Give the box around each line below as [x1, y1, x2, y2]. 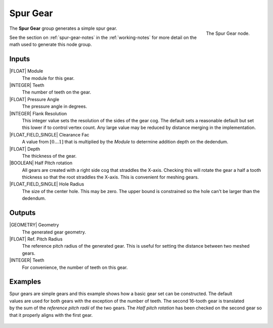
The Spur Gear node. [206, 30, 250, 36]
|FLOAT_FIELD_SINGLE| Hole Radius [9, 181, 84, 187]
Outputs [9, 209, 36, 217]
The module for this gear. [22, 75, 75, 81]
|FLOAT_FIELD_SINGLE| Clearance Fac [9, 131, 89, 137]
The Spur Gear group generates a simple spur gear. [9, 25, 117, 31]
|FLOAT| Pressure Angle [9, 96, 60, 102]
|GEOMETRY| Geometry [9, 222, 59, 228]
